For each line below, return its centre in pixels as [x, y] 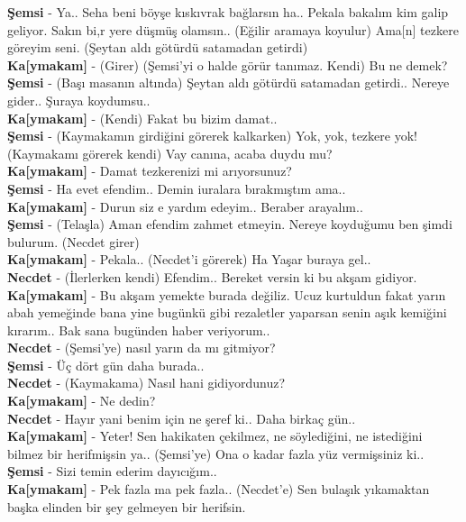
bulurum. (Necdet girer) [73, 241]
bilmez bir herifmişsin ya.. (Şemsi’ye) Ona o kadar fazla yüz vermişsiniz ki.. [216, 453]
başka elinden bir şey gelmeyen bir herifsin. [127, 506]
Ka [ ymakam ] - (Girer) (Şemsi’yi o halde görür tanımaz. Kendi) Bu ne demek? [228, 64]
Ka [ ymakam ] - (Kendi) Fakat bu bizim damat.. [142, 118]
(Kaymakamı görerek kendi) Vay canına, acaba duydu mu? [170, 153]
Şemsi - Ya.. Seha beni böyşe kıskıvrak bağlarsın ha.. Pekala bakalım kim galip [228, 12]
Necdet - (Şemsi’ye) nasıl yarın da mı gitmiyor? [142, 348]
